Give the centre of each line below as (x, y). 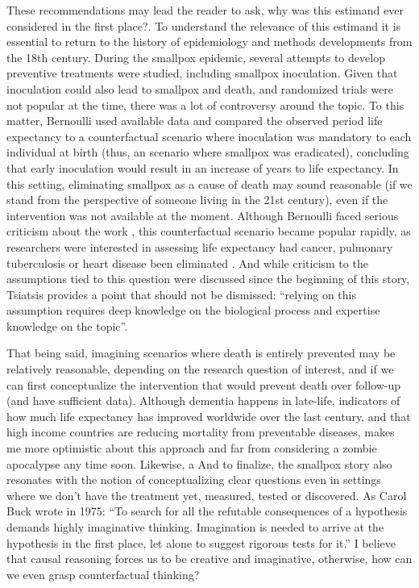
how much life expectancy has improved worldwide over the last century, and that (209, 416)
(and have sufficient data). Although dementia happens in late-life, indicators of (203, 400)
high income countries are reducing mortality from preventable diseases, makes (201, 432)
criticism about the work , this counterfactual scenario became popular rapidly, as (209, 231)
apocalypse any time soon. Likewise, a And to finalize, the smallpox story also (199, 463)
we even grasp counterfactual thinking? (103, 574)
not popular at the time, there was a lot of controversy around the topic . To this (205, 104)
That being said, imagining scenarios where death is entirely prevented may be (201, 353)
